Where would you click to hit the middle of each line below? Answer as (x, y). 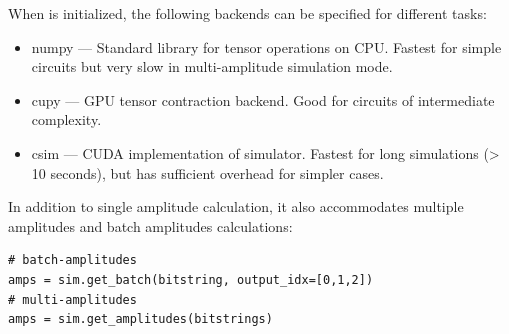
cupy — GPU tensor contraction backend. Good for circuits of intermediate (263, 99)
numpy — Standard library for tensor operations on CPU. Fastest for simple (266, 46)
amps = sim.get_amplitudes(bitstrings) (140, 319)
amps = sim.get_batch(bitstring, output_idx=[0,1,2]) (191, 279)
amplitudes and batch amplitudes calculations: (150, 225)
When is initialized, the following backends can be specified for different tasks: (247, 13)
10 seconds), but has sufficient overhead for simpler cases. (207, 172)
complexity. (66, 119)
